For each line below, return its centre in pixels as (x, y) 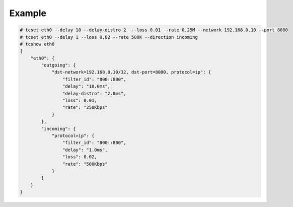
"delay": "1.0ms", (85, 150)
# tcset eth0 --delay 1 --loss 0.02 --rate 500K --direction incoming (109, 37)
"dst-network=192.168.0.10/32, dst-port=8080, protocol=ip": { (131, 72)
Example (28, 13)
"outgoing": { (58, 65)
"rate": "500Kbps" (85, 164)
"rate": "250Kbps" (85, 108)
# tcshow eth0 (37, 44)
